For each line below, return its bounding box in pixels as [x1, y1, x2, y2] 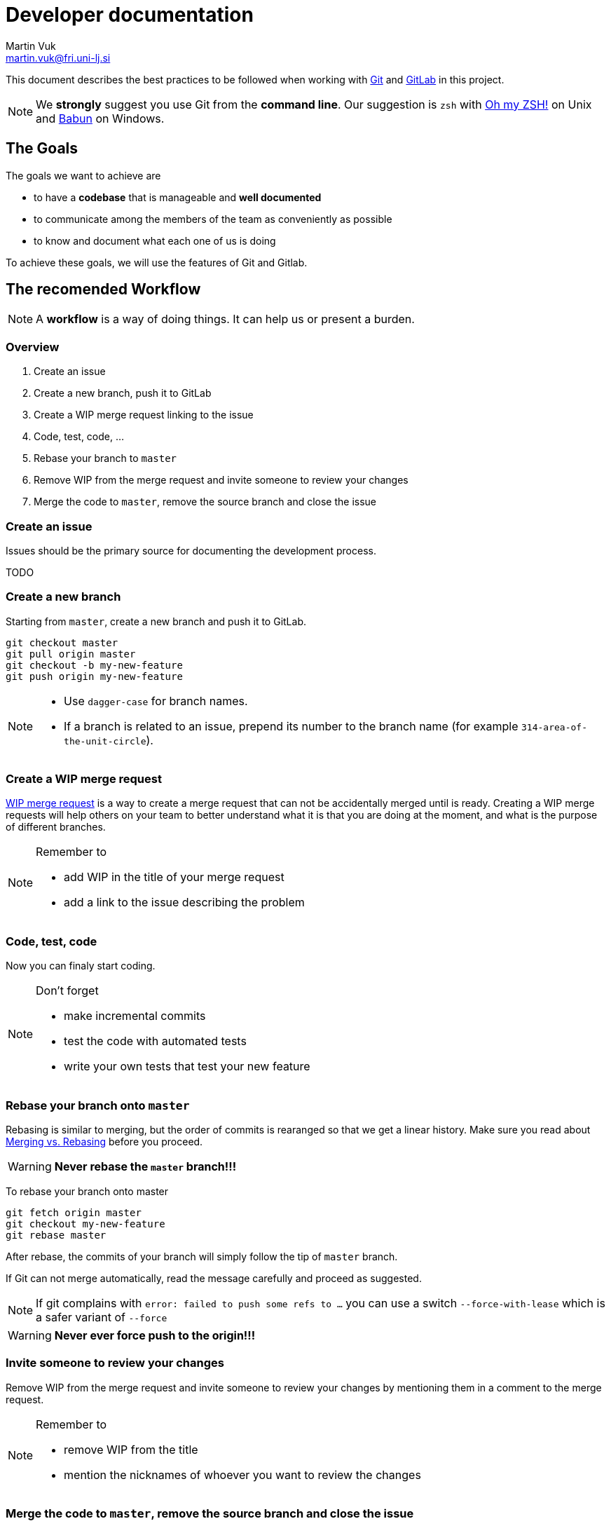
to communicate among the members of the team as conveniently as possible [34, 212, 392, 225]
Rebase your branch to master [34, 452, 177, 465]
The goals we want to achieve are [6, 169, 161, 182]
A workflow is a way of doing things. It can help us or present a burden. [36, 312, 415, 327]
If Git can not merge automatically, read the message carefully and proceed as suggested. [6, 1272, 422, 1284]
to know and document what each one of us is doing [34, 234, 276, 247]
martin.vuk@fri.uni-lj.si [6, 51, 111, 64]
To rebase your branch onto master [6, 1185, 169, 1197]
